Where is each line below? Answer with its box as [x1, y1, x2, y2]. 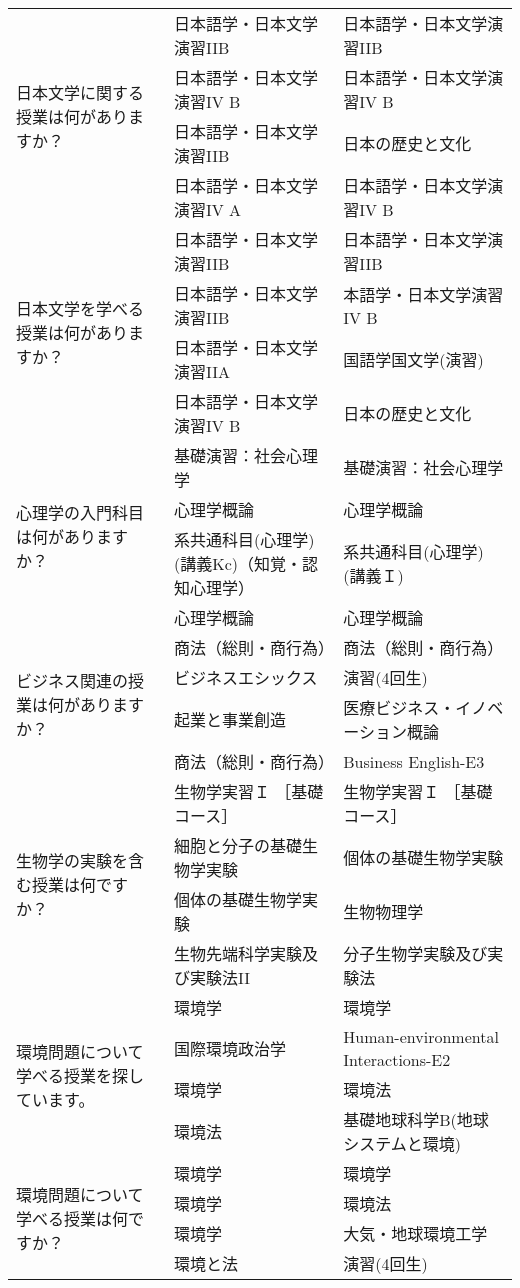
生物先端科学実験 [173, 942, 302, 965]
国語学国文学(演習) [343, 348, 484, 371]
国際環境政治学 [173, 1037, 286, 1060]
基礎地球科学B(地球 [343, 1108, 489, 1131]
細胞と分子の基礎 [173, 834, 302, 857]
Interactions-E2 [343, 1048, 451, 1071]
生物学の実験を [16, 849, 129, 872]
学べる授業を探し [16, 1064, 145, 1087]
